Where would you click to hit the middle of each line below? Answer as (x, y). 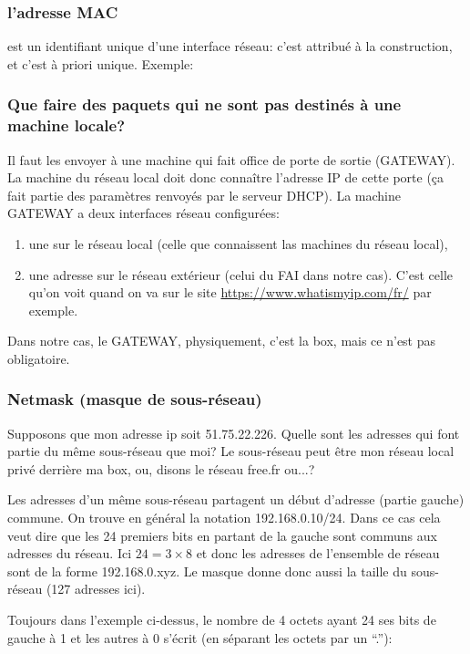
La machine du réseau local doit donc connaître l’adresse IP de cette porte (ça (226, 177)
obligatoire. (39, 358)
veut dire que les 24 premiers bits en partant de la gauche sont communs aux (222, 535)
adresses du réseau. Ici (70, 553)
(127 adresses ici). (96, 589)
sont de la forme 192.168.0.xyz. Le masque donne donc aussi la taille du (207, 571)
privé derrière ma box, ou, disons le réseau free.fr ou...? (161, 468)
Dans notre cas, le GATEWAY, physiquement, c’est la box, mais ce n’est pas (222, 341)
